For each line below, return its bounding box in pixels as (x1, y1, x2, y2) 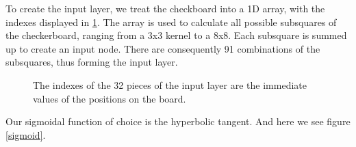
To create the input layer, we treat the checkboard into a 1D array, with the (5, 1, 325, 15)
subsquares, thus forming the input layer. (5, 55, 178, 69)
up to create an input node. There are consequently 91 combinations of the (5, 41, 320, 55)
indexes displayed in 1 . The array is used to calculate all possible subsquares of (5, 14, 337, 29)
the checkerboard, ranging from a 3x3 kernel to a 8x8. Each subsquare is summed (5, 28, 347, 42)
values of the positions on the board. (33, 91, 186, 105)
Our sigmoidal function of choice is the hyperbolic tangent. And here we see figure (5, 114, 351, 129)
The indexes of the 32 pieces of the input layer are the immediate (33, 77, 307, 92)
